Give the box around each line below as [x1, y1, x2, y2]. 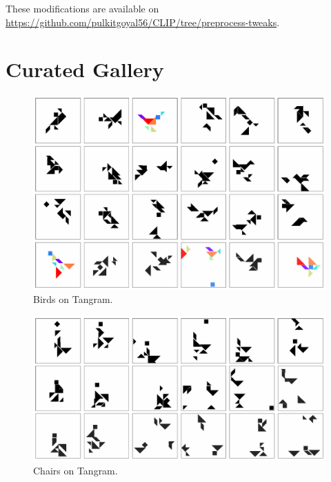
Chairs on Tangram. [33, 463, 118, 477]
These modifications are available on [6, 1, 159, 15]
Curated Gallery [6, 55, 164, 83]
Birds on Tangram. [33, 292, 113, 306]
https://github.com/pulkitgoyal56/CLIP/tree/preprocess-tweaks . [6, 14, 280, 29]
